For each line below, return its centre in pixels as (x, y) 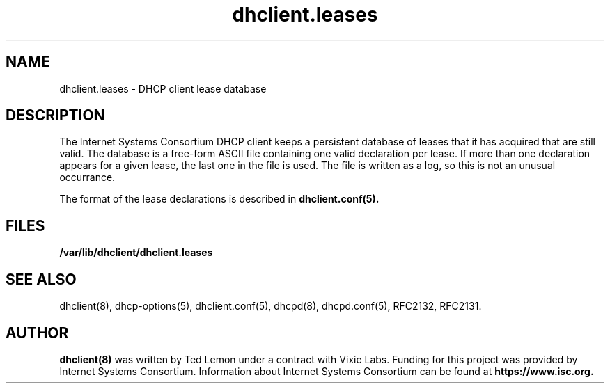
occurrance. (87, 177)
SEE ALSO (41, 279)
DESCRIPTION (55, 116)
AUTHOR (37, 333)
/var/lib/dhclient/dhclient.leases (136, 253)
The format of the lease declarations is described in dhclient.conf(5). (219, 199)
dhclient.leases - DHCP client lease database (163, 88)
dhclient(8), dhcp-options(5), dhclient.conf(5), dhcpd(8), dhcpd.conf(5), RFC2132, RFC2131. (271, 306)
